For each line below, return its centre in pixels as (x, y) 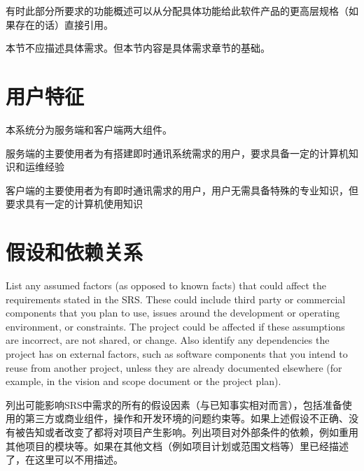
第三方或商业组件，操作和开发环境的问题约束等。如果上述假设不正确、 (187, 418)
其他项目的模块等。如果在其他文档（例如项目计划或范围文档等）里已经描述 (177, 445)
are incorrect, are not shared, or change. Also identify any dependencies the (168, 340)
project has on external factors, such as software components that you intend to (177, 353)
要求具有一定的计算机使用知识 (74, 204)
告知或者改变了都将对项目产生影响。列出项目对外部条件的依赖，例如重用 (191, 432)
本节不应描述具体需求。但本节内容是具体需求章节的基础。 (138, 48)
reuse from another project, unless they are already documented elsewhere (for (174, 367)
